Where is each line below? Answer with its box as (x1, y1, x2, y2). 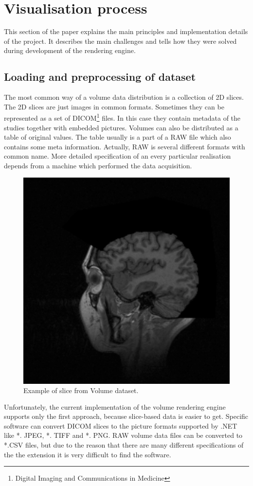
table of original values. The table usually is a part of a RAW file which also (4, 132, 231, 142)
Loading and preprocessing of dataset (4, 69, 196, 84)
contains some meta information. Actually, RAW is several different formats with (4, 141, 245, 151)
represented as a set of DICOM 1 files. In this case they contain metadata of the (4, 111, 241, 123)
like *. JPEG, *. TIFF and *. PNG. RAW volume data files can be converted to (4, 430, 243, 440)
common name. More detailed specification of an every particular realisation (4, 151, 231, 161)
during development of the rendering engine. (4, 45, 136, 55)
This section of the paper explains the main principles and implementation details (4, 26, 248, 36)
